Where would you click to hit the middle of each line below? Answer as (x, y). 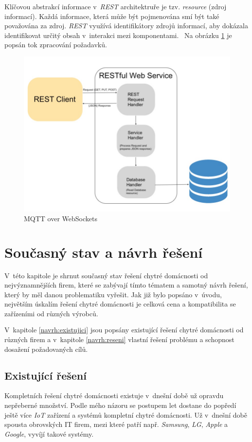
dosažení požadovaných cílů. (46, 349)
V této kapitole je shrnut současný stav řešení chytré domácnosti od (106, 275)
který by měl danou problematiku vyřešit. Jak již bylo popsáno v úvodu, (113, 294)
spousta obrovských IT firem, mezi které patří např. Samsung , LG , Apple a (116, 424)
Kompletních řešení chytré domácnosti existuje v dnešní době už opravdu (114, 395)
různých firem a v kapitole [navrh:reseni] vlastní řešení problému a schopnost (119, 339)
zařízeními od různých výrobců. (51, 313)
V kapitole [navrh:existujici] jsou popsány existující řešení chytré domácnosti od (124, 330)
